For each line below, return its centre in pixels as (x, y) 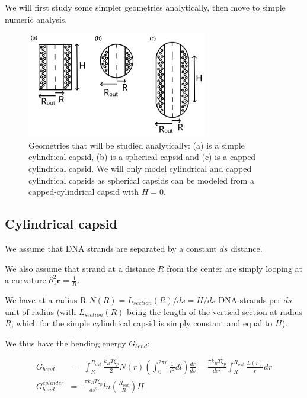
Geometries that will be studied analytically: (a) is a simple (137, 145)
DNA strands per (250, 300)
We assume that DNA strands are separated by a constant (111, 248)
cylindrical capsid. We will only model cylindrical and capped (140, 168)
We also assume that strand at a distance (80, 268)
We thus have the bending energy (65, 343)
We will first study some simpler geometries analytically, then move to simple (145, 7)
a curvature (25, 280)
